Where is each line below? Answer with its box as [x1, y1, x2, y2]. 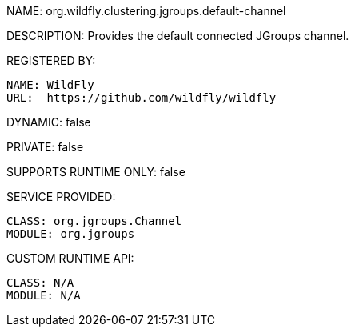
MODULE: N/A [6, 289, 81, 302]
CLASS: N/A [6, 276, 74, 289]
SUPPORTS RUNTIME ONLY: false [6, 165, 185, 179]
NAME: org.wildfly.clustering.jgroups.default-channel [6, 4, 286, 18]
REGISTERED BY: [6, 54, 96, 67]
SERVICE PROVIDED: [6, 190, 116, 203]
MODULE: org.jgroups [6, 227, 135, 240]
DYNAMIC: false [6, 115, 91, 129]
